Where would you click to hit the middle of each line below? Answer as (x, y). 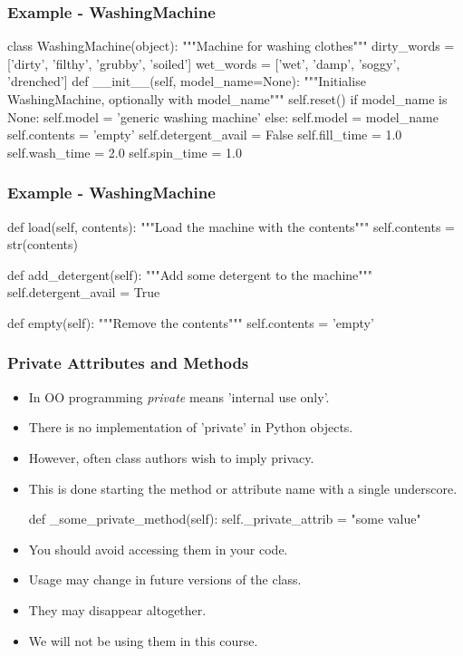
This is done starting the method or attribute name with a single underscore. (243, 488)
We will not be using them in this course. (143, 640)
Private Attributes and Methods (128, 363)
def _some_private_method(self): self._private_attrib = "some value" (225, 519)
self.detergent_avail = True (84, 292)
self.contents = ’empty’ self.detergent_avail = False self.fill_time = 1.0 (205, 135)
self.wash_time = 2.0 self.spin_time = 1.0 (125, 152)
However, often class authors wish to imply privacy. (171, 457)
